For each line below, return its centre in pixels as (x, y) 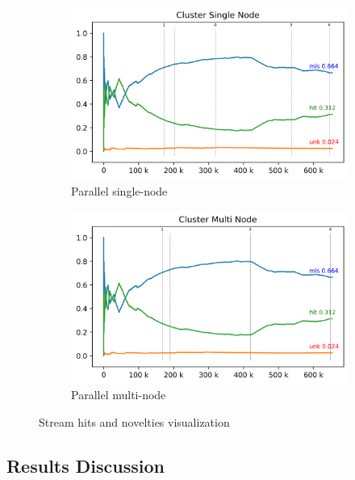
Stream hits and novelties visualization (134, 422)
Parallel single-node (119, 190)
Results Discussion (86, 466)
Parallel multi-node (119, 395)
